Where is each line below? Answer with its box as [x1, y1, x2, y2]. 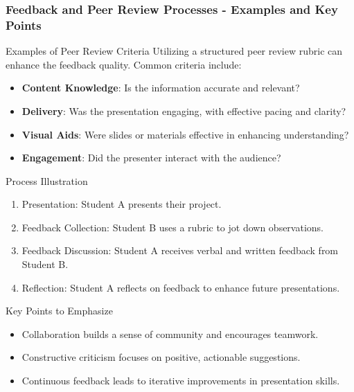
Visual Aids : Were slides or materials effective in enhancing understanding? [21, 127, 349, 141]
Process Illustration [6, 173, 88, 188]
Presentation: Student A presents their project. [21, 197, 222, 211]
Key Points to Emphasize [6, 303, 113, 318]
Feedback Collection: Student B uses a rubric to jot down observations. [21, 220, 324, 234]
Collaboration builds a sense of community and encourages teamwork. [21, 326, 319, 341]
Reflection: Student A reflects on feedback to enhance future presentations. [21, 280, 340, 294]
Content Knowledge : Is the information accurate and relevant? [21, 80, 300, 95]
